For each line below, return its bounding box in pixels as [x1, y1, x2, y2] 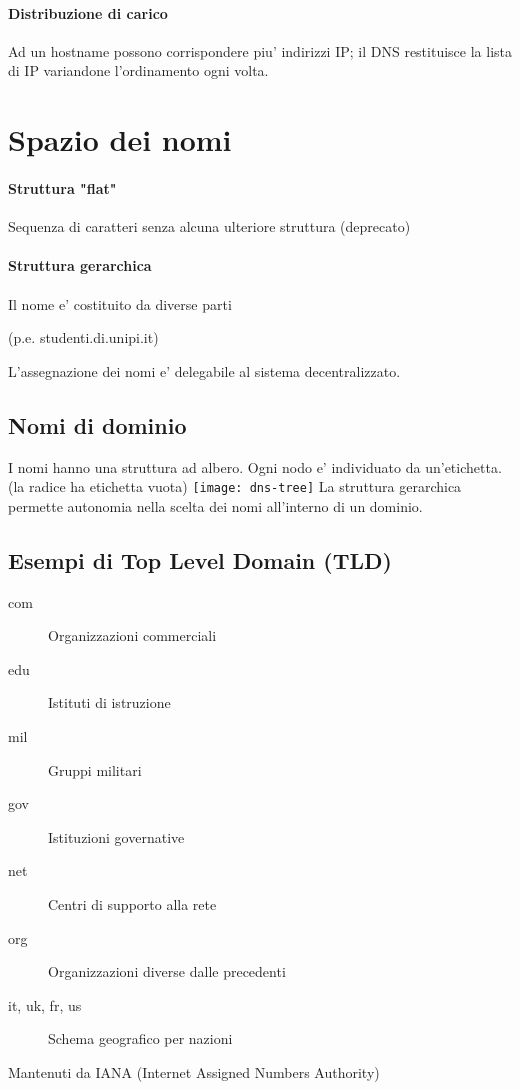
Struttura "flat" [8, 177, 117, 198]
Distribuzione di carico [8, 2, 168, 23]
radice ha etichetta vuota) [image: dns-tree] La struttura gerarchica [28, 476, 462, 497]
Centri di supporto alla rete [48, 893, 217, 914]
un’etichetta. [425, 456, 502, 477]
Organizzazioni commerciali [48, 625, 217, 646]
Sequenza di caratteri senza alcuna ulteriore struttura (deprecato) [8, 216, 411, 237]
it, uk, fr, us [8, 994, 82, 1015]
